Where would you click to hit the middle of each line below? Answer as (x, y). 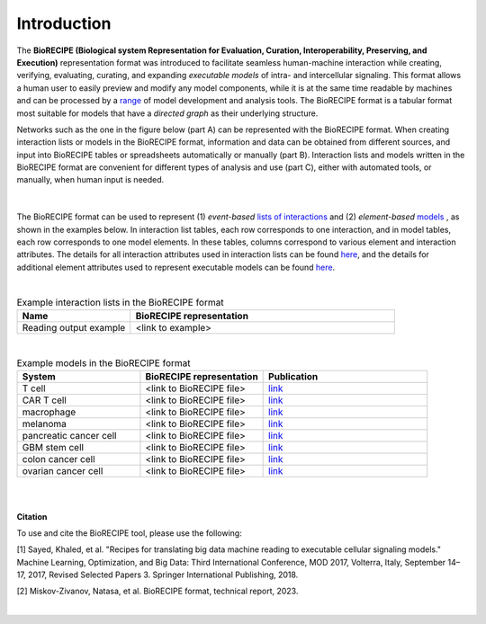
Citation (32, 516)
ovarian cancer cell (63, 470)
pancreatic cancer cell (69, 435)
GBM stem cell (53, 447)
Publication (293, 376)
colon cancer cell (58, 459)
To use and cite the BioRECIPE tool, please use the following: (129, 533)
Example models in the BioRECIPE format (103, 362)
